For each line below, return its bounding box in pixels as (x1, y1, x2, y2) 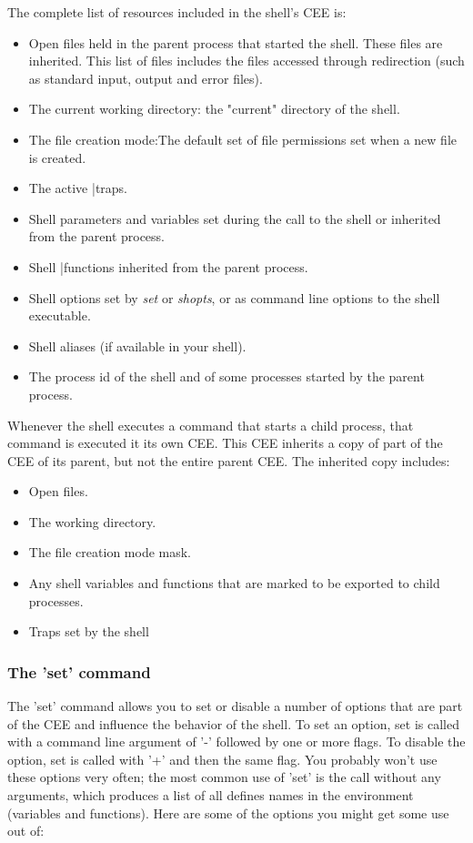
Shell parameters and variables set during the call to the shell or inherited (28, 208, 441, 228)
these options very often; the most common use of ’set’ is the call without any (7, 767, 441, 787)
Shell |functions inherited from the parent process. (28, 257, 308, 276)
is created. (28, 147, 86, 167)
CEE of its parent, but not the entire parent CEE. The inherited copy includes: (7, 451, 450, 470)
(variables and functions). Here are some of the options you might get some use (7, 803, 449, 822)
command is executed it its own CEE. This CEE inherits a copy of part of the (7, 433, 443, 452)
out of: (7, 821, 45, 840)
